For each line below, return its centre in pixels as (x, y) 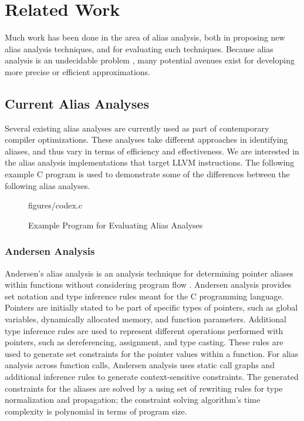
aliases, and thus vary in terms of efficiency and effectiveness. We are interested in (152, 151)
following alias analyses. (48, 185)
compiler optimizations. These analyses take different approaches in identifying (146, 139)
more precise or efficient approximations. (78, 71)
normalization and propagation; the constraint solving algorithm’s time (133, 400)
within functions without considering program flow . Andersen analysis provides (148, 284)
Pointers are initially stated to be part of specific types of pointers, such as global (151, 307)
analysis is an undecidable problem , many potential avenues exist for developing (150, 60)
